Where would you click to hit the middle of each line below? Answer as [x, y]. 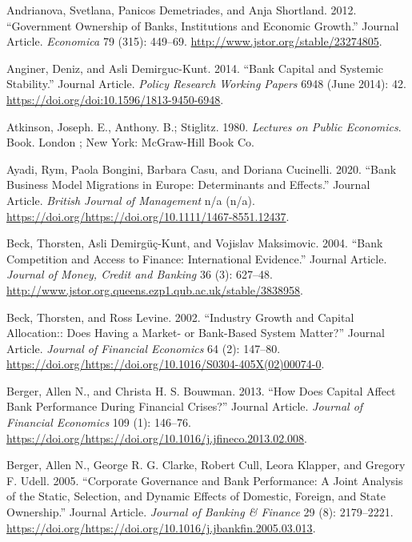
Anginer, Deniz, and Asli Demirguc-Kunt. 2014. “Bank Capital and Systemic [195, 68]
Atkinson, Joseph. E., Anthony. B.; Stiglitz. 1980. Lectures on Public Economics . [204, 126]
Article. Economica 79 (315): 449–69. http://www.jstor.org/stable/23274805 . [194, 41]
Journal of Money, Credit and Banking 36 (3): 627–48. [140, 274]
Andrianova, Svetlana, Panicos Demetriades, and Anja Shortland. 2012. [182, 10]
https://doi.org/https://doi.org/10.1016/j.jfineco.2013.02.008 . [157, 438]
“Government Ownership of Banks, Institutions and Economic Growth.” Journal [203, 25]
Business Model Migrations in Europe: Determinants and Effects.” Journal [188, 185]
